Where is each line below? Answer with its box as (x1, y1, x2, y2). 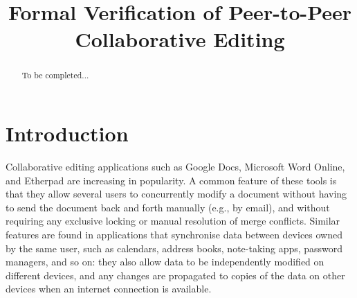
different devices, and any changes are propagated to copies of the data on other (6, 268, 345, 282)
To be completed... (21, 69, 89, 81)
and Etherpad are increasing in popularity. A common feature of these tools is (6, 173, 337, 187)
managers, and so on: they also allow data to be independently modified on (6, 254, 324, 269)
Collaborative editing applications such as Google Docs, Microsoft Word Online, (6, 159, 345, 173)
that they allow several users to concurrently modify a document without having (6, 186, 347, 201)
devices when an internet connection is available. (6, 281, 212, 296)
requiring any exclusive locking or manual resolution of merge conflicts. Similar (6, 213, 340, 228)
